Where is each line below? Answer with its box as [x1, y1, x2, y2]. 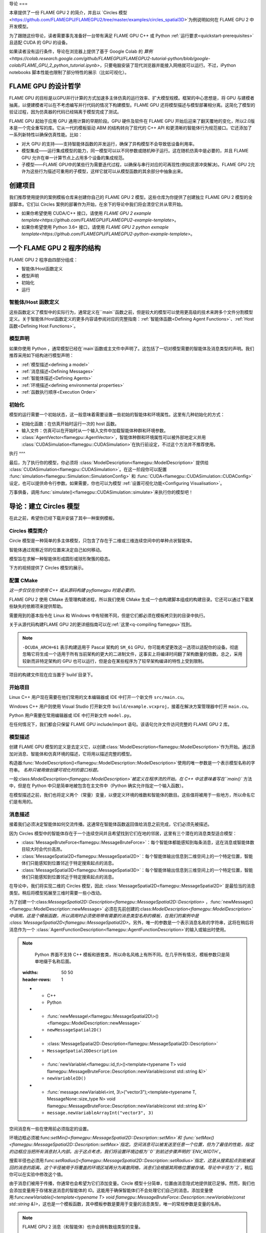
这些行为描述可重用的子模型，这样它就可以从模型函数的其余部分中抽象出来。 [30, 168, 186, 175]
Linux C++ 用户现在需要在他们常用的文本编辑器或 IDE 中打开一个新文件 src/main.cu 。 [9, 694, 187, 700]
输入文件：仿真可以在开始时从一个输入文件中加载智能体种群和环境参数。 [21, 427, 168, 434]
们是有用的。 [9, 799, 35, 805]
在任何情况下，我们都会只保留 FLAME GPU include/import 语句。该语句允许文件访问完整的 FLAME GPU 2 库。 [9, 722, 233, 727]
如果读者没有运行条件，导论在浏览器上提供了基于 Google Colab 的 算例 [9, 48, 153, 54]
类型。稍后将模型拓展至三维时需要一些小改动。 [9, 890, 104, 896]
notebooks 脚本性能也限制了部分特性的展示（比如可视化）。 [9, 69, 129, 75]
